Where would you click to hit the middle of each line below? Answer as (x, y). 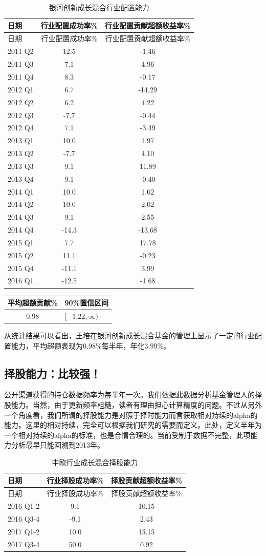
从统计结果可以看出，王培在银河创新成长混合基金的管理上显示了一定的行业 (129, 335)
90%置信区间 (86, 303)
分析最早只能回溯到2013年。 (58, 445)
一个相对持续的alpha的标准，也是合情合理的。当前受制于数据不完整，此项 (127, 435)
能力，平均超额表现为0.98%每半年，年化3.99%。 (91, 345)
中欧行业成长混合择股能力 (95, 462)
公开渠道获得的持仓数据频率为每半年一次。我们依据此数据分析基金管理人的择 (133, 395)
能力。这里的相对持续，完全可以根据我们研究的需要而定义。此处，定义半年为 (133, 425)
